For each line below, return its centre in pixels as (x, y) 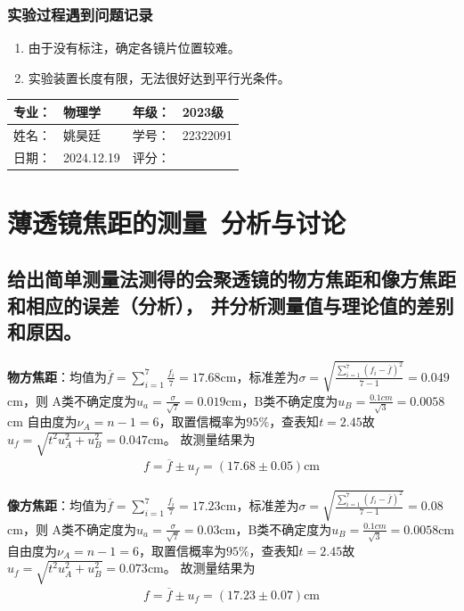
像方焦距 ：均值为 (57, 505)
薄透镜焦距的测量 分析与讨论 (177, 222)
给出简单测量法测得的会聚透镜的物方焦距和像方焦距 (232, 279)
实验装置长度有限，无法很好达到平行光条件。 (159, 77)
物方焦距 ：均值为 (57, 376)
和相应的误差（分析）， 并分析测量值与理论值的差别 (231, 305)
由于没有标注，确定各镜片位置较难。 (134, 48)
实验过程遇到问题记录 (80, 14)
